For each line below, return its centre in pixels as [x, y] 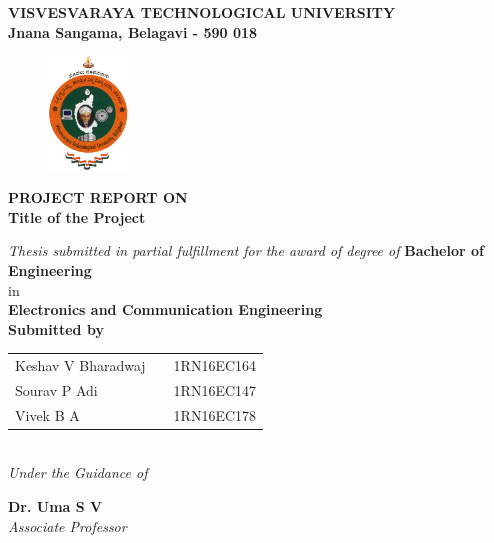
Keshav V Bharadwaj [80, 365]
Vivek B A [47, 414]
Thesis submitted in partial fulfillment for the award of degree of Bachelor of [246, 250]
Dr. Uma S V [55, 506]
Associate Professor [67, 525]
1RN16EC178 [215, 414]
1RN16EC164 [215, 365]
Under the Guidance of [78, 472]
